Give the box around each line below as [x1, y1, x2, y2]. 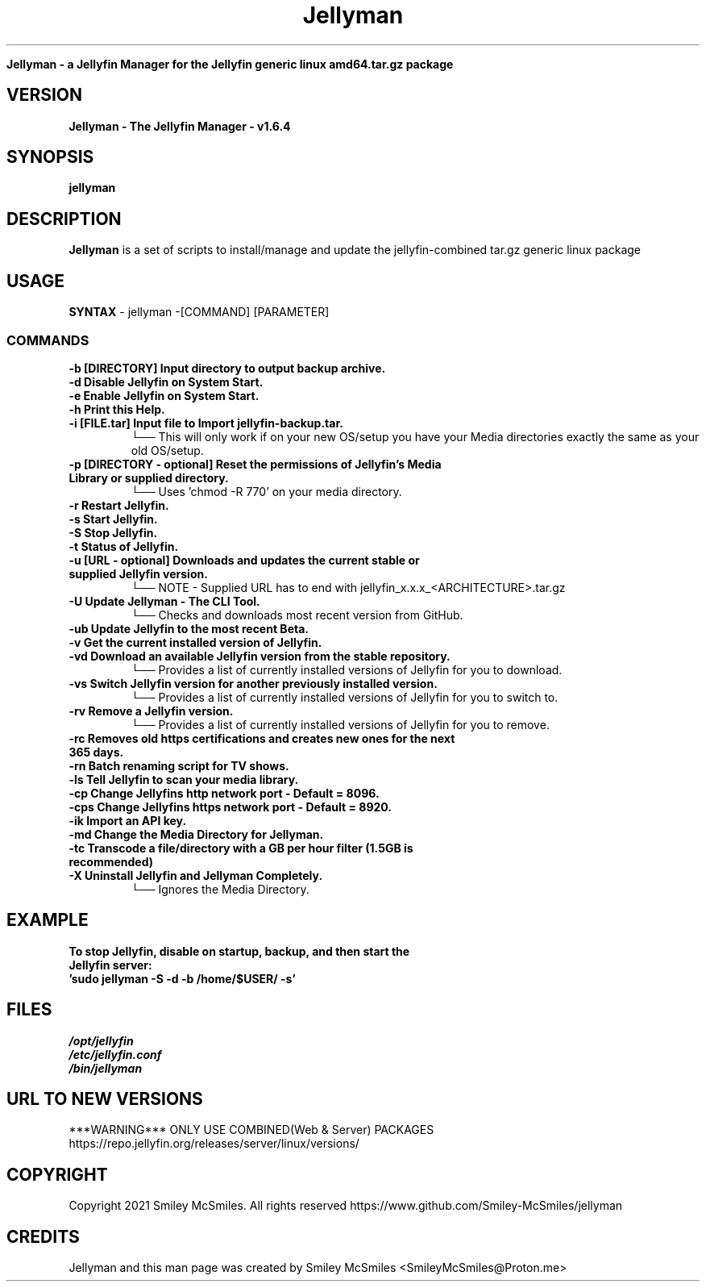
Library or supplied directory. [69, 470, 229, 485]
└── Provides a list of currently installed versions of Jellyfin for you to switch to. [131, 690, 559, 704]
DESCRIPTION [6, 208, 122, 229]
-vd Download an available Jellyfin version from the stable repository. [69, 648, 451, 663]
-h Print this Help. [69, 402, 165, 416]
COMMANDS [6, 331, 89, 348]
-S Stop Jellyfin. [69, 525, 158, 540]
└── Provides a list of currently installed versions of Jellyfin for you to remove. [131, 717, 550, 732]
